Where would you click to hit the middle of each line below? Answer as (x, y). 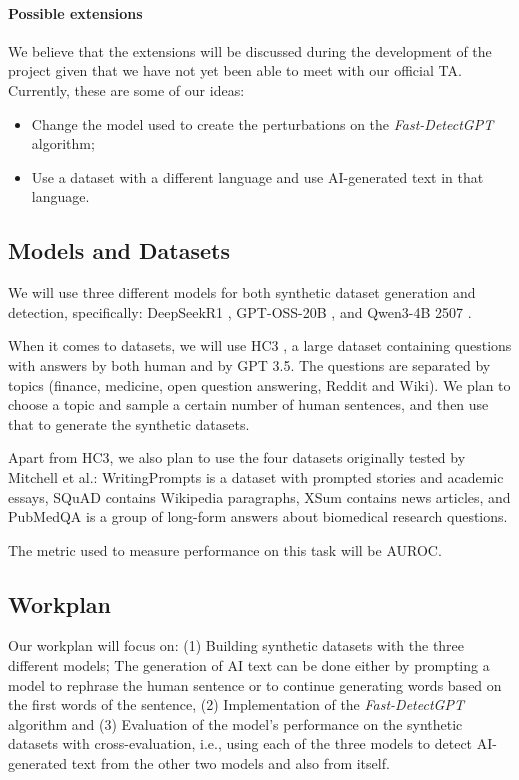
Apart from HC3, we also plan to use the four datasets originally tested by (237, 457)
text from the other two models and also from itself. (230, 763)
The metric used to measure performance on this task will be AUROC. (225, 549)
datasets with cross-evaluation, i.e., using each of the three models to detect (240, 743)
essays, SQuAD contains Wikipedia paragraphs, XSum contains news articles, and (259, 496)
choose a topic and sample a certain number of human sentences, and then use (248, 404)
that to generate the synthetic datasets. (129, 423)
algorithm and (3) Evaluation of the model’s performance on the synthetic (235, 723)
